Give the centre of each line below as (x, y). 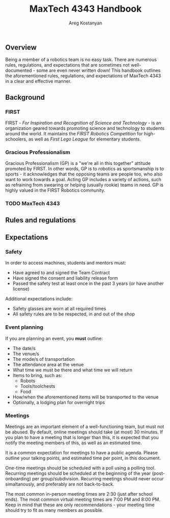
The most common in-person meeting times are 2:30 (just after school (79, 494)
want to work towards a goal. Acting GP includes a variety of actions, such (83, 180)
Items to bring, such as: (37, 375)
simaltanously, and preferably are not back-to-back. (60, 484)
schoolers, (16, 139)
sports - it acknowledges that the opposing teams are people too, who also (84, 174)
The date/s (24, 348)
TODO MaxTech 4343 (33, 204)
